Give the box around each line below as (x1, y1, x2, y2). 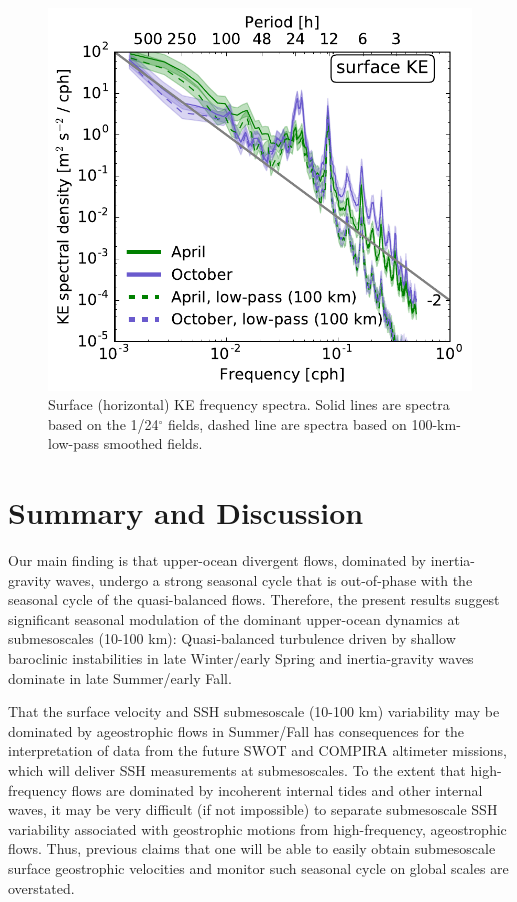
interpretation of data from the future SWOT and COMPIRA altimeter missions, (8, 740, 508, 761)
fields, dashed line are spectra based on (168, 413, 407, 434)
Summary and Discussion (8, 492, 364, 533)
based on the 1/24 (48, 413, 159, 434)
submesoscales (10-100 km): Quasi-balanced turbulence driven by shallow (8, 628, 456, 649)
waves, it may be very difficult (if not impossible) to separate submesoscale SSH (8, 799, 498, 820)
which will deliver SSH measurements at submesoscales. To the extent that (8, 760, 466, 781)
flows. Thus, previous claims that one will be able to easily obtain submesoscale (8, 838, 496, 859)
